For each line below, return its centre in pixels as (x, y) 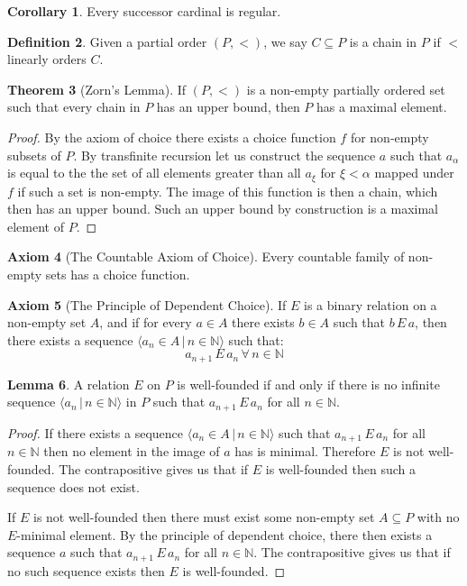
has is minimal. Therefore (305, 451)
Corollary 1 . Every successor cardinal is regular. (144, 11)
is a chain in (383, 41)
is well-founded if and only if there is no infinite (308, 384)
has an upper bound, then (228, 107)
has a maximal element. (381, 107)
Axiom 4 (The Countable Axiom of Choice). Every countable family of (206, 256)
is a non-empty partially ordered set (346, 89)
